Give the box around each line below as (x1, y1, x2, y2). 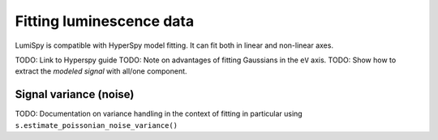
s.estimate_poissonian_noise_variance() (15, 121, 178, 129)
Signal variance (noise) (15, 87, 135, 101)
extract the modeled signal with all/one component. (15, 66, 187, 76)
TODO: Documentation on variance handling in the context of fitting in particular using (15, 109, 303, 119)
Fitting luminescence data (15, 12, 195, 30)
